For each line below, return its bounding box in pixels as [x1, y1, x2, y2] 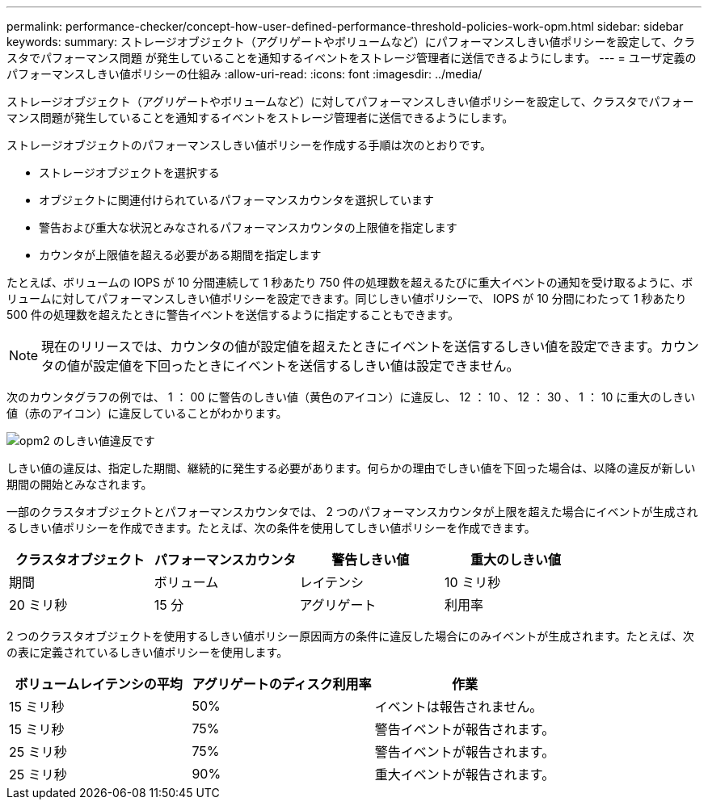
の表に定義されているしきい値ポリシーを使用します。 [6, 645, 289, 659]
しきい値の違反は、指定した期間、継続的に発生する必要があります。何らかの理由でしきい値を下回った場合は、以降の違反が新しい [6, 461, 696, 475]
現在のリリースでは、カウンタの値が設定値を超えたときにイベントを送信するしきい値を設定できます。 [41, 338, 660, 355]
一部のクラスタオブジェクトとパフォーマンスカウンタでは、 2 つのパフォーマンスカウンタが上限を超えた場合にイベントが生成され [6, 505, 698, 518]
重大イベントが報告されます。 [374, 766, 555, 783]
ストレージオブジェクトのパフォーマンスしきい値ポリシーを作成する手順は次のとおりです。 [6, 138, 492, 152]
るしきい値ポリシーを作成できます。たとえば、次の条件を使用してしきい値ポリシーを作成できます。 [6, 521, 536, 535]
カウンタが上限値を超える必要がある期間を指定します [39, 248, 322, 262]
